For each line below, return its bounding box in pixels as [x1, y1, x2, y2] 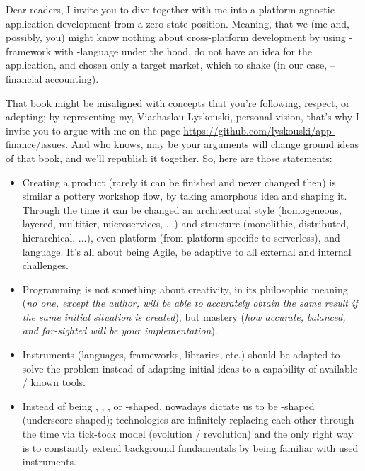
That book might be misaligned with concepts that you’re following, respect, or [6, 95, 350, 110]
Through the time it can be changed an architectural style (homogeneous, [22, 202, 342, 217]
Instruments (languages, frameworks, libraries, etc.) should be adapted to [22, 347, 340, 362]
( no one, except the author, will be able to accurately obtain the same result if [22, 295, 358, 310]
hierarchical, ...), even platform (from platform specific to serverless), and [22, 229, 340, 244]
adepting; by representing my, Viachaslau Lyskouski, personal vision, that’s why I [6, 109, 359, 124]
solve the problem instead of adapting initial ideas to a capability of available [22, 361, 357, 375]
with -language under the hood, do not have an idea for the [54, 43, 313, 58]
